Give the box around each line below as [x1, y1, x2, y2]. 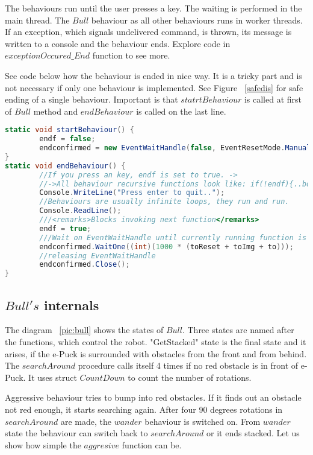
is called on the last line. [136, 104, 226, 117]
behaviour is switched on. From [144, 415, 261, 427]
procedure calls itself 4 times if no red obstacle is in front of [78, 359, 299, 372]
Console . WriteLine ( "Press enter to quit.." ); [39, 188, 225, 197]
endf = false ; [39, 135, 96, 144]
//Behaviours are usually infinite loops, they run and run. [39, 197, 290, 206]
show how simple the [5, 438, 81, 451]
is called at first [244, 93, 302, 106]
